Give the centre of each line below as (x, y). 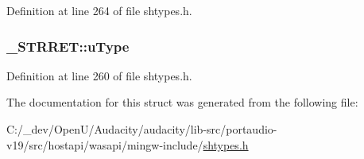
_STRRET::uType (68, 46)
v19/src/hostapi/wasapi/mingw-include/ (105, 144)
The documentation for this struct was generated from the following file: (182, 102)
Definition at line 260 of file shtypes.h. (99, 75)
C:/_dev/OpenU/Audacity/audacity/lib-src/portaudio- (142, 129)
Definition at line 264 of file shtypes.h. (99, 10)
